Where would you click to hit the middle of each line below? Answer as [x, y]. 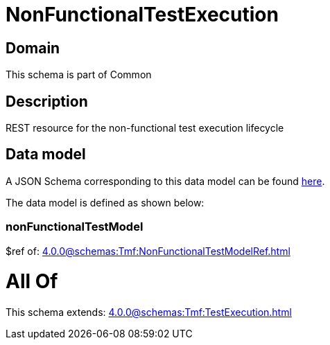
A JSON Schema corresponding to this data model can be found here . [165, 181]
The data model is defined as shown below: [105, 202]
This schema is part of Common [79, 75]
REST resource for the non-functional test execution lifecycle [145, 128]
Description [47, 101]
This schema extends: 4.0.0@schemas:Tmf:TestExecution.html [149, 312]
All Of [32, 282]
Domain [33, 48]
